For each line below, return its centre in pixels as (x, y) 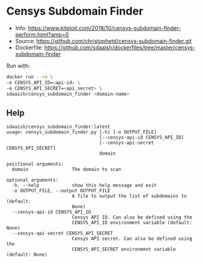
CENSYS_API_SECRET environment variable (124, 250)
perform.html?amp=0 (42, 34)
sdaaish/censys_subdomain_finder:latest (59, 127)
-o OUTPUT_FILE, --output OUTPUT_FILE (61, 191)
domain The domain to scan (67, 170)
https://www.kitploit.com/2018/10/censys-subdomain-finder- (104, 28)
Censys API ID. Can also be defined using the (132, 217)
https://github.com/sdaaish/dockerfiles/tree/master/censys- (120, 47)
